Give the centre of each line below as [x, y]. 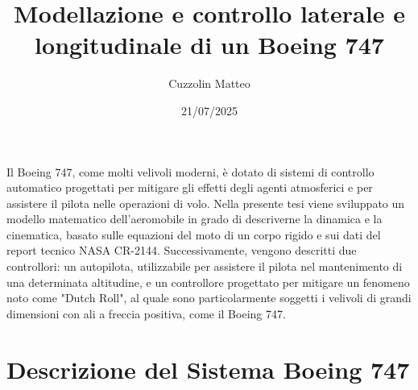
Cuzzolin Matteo [209, 83]
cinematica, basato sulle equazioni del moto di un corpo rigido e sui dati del [194, 234]
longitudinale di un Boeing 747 [209, 45]
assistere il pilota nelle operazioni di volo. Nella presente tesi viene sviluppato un [206, 203]
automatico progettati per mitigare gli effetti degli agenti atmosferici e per [190, 187]
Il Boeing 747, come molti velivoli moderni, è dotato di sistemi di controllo [190, 171]
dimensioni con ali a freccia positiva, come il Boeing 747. [146, 313]
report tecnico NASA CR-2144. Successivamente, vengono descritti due [182, 250]
